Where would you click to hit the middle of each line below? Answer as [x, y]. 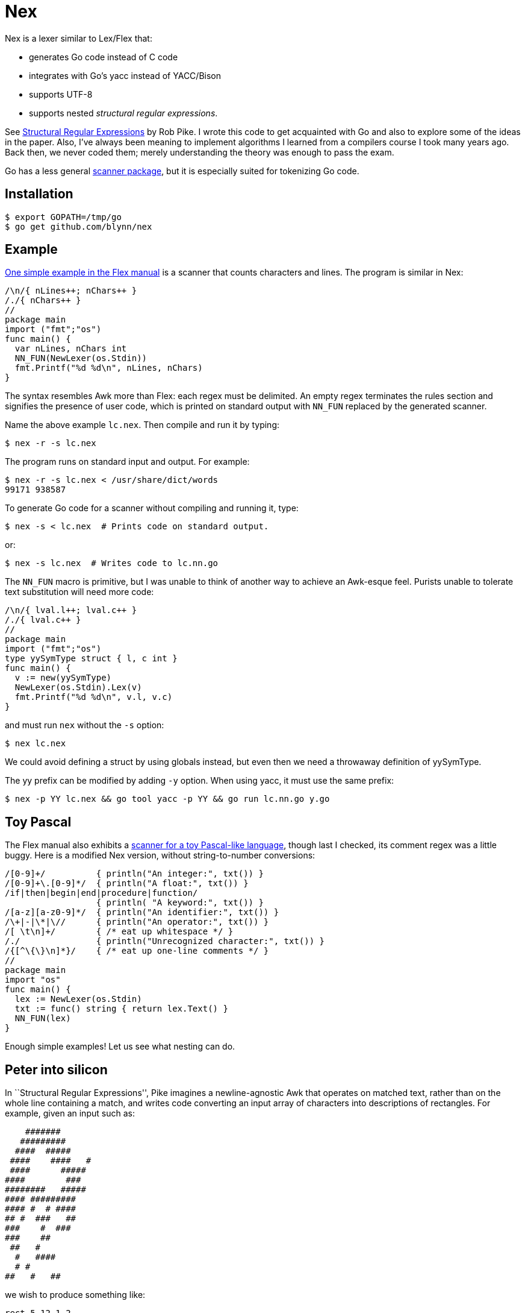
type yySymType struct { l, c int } [91, 659]
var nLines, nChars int [71, 349]
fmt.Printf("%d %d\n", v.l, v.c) [94, 697]
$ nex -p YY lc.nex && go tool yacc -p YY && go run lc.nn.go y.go [167, 799]
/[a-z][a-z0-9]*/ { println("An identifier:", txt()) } [142, 912]
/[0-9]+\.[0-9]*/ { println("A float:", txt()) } [127, 883]
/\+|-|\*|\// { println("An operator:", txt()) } [137, 922]
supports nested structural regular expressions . [123, 113]
